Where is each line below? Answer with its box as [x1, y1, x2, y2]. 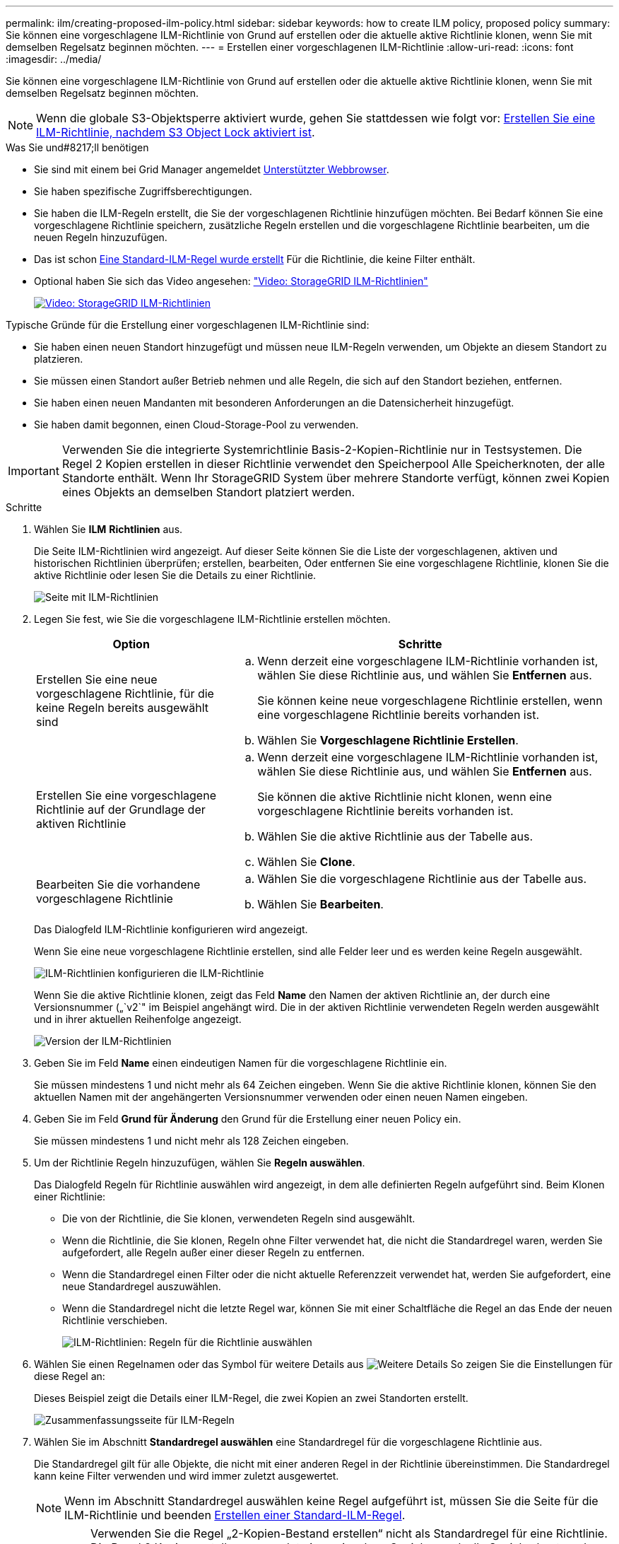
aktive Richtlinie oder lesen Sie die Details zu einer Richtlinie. [34, 569, 317, 581]
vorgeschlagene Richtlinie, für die [36, 686, 214, 701]
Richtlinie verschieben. [62, 1314, 168, 1326]
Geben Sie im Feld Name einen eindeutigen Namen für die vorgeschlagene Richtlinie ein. [34, 1057, 447, 1069]
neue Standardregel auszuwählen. [62, 1280, 221, 1292]
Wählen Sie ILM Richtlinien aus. [34, 523, 183, 535]
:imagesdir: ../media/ [6, 53, 102, 65]
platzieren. [34, 353, 83, 365]
